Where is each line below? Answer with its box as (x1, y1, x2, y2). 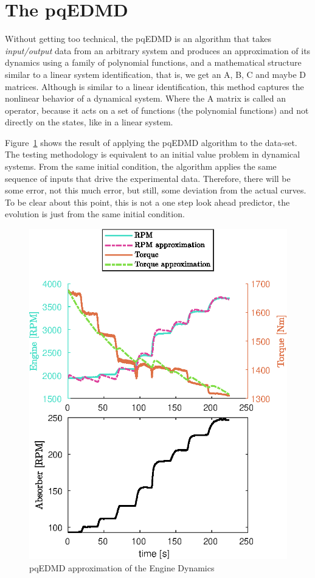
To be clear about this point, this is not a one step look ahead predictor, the (5, 195, 290, 208)
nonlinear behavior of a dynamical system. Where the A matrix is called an (5, 92, 286, 105)
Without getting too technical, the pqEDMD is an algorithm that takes (5, 32, 271, 45)
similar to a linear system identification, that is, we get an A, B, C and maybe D (5, 68, 306, 80)
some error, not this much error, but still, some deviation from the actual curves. (5, 184, 306, 197)
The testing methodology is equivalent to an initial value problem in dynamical (5, 148, 300, 161)
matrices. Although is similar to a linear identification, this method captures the (5, 80, 304, 92)
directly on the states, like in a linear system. (5, 116, 173, 128)
